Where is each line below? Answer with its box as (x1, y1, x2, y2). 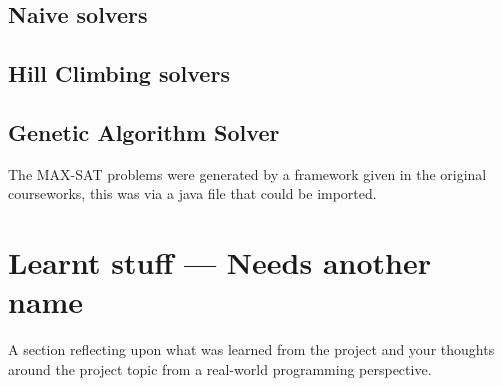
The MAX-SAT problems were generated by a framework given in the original (8, 163, 487, 184)
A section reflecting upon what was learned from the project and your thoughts (8, 339, 495, 360)
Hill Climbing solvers (8, 58, 230, 89)
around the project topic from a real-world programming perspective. (8, 358, 432, 379)
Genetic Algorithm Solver (8, 116, 280, 147)
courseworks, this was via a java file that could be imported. (8, 183, 377, 204)
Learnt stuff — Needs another (8, 242, 431, 283)
